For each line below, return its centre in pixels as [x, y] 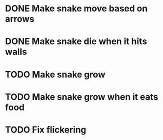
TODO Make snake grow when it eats [82, 97]
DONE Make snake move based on [76, 9]
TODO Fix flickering [46, 129]
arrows [20, 19]
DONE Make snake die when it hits [76, 42]
